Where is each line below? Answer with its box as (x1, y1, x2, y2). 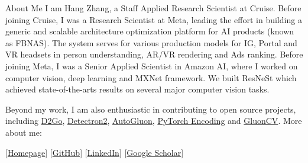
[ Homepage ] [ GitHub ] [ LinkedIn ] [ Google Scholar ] (5, 146, 184, 158)
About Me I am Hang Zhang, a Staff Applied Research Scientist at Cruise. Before (5, 2, 301, 14)
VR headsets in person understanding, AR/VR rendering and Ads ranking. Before (5, 48, 303, 60)
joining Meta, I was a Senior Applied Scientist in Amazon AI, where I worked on (5, 59, 298, 72)
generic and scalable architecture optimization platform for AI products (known (5, 25, 294, 37)
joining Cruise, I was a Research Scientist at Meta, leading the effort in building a (5, 13, 302, 25)
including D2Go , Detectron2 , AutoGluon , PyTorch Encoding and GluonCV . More (5, 114, 302, 127)
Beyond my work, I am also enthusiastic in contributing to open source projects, (5, 103, 296, 115)
